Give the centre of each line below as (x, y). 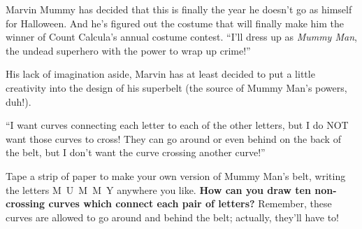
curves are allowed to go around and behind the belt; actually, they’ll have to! (173, 217)
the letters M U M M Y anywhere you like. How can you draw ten (158, 189)
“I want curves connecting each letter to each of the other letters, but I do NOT (177, 125)
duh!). (19, 101)
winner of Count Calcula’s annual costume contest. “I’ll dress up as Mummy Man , (181, 37)
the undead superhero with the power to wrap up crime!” (128, 50)
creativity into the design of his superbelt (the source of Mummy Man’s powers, (176, 87)
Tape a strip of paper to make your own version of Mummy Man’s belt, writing (176, 175)
